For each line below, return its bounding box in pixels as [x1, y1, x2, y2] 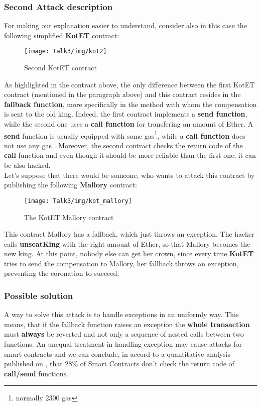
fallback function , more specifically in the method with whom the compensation [4, 98, 257, 109]
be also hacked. [4, 160, 51, 170]
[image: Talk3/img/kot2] [24, 48, 107, 55]
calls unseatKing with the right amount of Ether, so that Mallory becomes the [4, 238, 250, 249]
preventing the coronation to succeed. [4, 268, 119, 278]
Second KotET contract [24, 62, 97, 73]
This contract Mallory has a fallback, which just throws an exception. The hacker [4, 229, 254, 239]
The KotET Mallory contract [24, 212, 114, 222]
